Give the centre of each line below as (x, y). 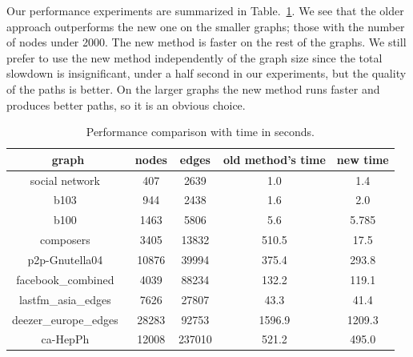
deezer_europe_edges (65, 319)
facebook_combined (65, 279)
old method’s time (274, 159)
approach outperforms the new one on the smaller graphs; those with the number (206, 26)
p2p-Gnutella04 (65, 259)
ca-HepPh (65, 339)
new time (363, 159)
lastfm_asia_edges (65, 299)
